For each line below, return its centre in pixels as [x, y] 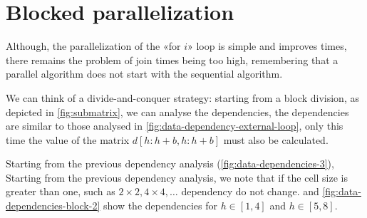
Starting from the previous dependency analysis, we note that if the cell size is [177, 177]
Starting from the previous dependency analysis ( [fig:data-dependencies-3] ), [170, 163]
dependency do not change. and [250, 191]
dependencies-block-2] [53, 206]
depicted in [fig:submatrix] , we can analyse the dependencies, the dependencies [177, 111]
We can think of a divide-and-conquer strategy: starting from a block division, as [182, 97]
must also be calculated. [276, 139]
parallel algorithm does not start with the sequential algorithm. [144, 74]
